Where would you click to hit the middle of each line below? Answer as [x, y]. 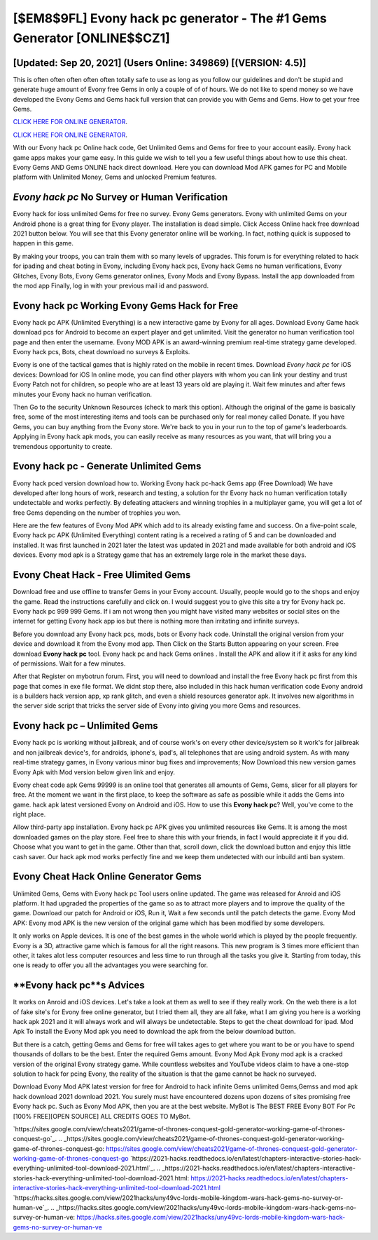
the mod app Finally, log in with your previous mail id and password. [111, 286]
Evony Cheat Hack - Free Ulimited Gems [102, 575]
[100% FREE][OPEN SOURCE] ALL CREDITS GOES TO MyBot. [102, 1116]
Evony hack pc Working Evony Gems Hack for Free [126, 305]
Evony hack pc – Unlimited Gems [86, 726]
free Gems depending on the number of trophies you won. [97, 513]
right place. [29, 814]
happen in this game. [43, 243]
